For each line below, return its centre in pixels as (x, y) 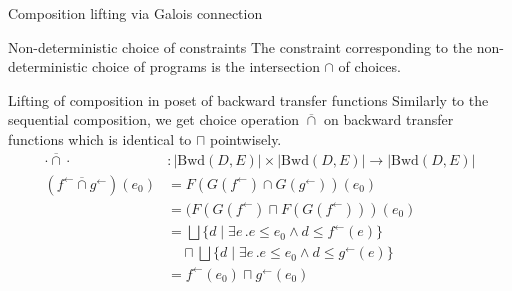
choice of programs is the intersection (206, 66)
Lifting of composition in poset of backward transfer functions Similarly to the (248, 99)
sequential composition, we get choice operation (154, 119)
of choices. (369, 66)
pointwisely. (246, 138)
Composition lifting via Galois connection (135, 13)
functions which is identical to (100, 138)
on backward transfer (388, 119)
